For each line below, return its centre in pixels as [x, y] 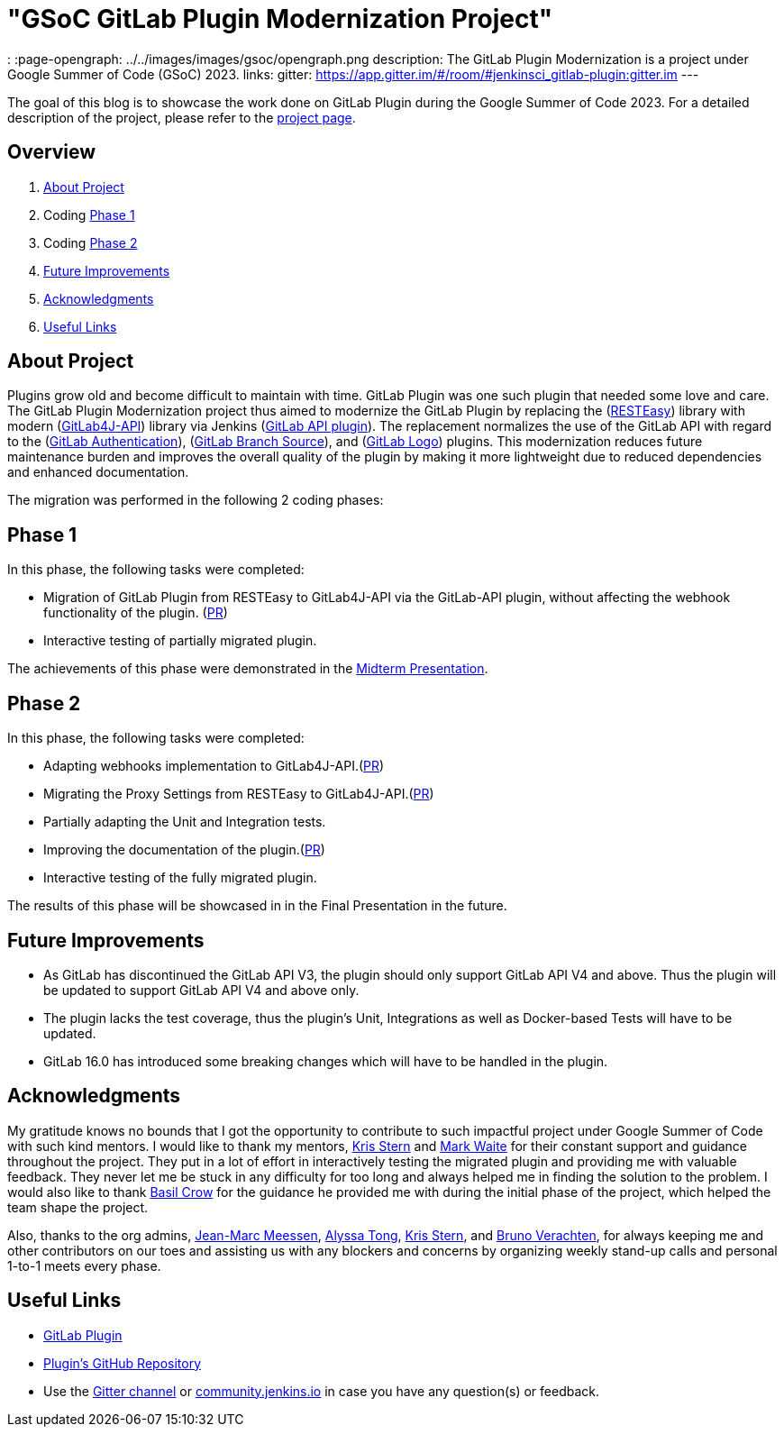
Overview [52, 152]
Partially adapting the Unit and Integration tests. [185, 822]
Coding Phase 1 [89, 215]
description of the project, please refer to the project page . [182, 117]
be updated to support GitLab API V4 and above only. [201, 990]
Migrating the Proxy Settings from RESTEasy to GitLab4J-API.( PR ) [239, 794]
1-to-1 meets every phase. [84, 1265]
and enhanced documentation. [98, 472]
